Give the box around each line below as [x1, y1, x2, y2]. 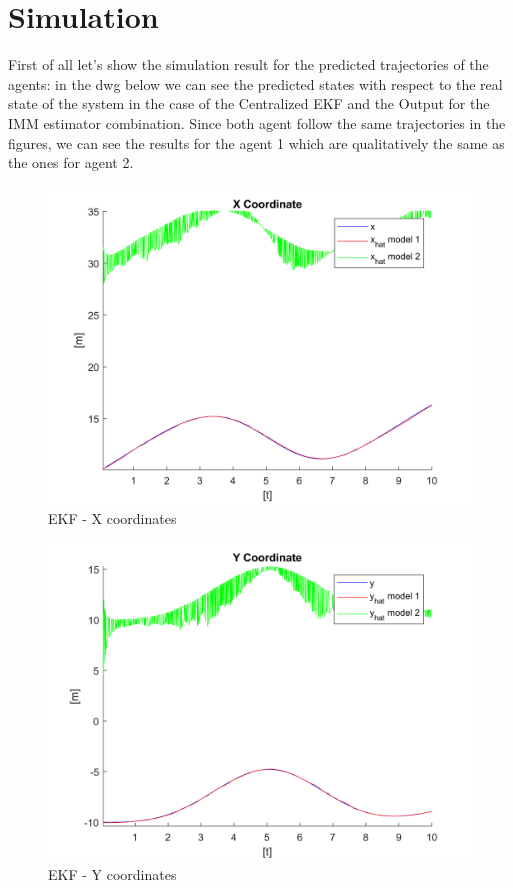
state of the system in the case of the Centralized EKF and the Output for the [8, 93, 490, 114]
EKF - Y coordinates [48, 864, 177, 885]
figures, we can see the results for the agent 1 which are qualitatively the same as [8, 132, 505, 153]
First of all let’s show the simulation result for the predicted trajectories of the [8, 54, 489, 75]
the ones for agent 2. [8, 152, 134, 173]
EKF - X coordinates [48, 508, 177, 529]
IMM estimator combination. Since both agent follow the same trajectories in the [8, 112, 506, 133]
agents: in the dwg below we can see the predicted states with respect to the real [8, 73, 503, 94]
